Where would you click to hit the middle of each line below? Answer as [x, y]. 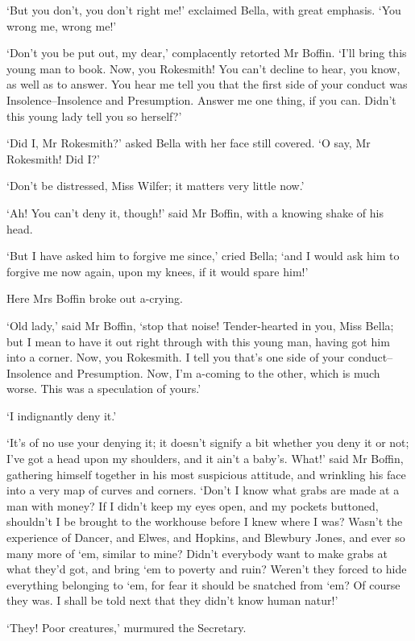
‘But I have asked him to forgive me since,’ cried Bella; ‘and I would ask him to [203, 256]
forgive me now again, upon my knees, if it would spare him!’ [158, 271]
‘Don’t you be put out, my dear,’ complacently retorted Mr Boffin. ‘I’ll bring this [207, 53]
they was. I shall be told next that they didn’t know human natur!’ [172, 600]
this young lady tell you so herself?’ [94, 116]
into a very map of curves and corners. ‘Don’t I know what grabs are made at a [203, 490]
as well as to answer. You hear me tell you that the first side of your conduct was [207, 84]
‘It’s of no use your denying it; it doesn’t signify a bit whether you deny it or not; [208, 442]
